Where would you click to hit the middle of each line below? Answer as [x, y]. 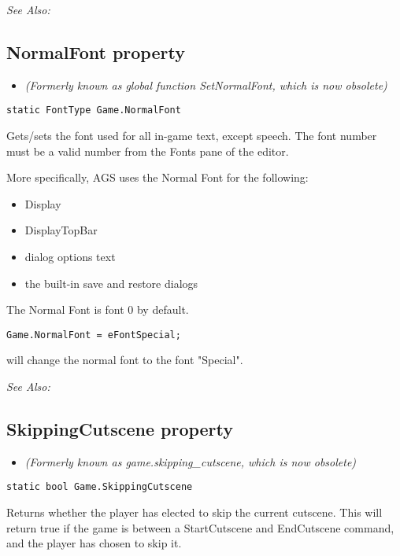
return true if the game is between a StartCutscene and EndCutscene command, [200, 527]
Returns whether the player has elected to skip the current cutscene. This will [194, 512]
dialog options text [70, 257]
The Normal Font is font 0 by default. [98, 309]
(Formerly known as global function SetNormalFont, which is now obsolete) [206, 85]
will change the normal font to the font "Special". [125, 360]
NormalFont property [96, 52]
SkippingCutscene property [120, 429]
